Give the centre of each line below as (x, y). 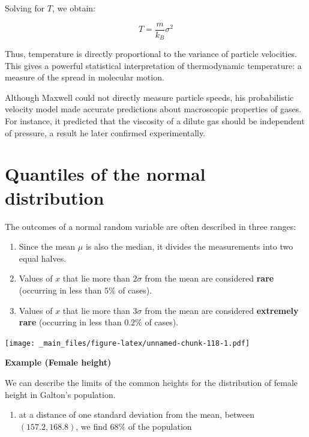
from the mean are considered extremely (222, 310)
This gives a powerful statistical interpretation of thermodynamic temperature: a (153, 65)
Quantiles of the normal (105, 174)
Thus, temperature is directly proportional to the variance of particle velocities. (151, 54)
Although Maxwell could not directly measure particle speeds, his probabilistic (149, 97)
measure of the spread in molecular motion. (85, 77)
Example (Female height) (58, 362)
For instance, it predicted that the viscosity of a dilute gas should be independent (155, 121)
